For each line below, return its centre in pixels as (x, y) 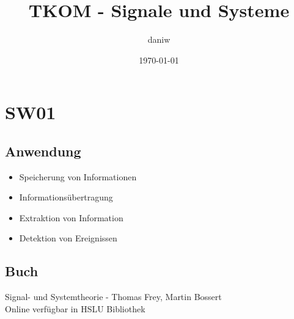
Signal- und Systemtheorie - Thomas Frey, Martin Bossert (113, 297)
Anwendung (43, 151)
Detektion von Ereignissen (68, 238)
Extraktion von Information (71, 217)
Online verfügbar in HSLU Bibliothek (75, 308)
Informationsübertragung (66, 197)
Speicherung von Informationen (78, 176)
